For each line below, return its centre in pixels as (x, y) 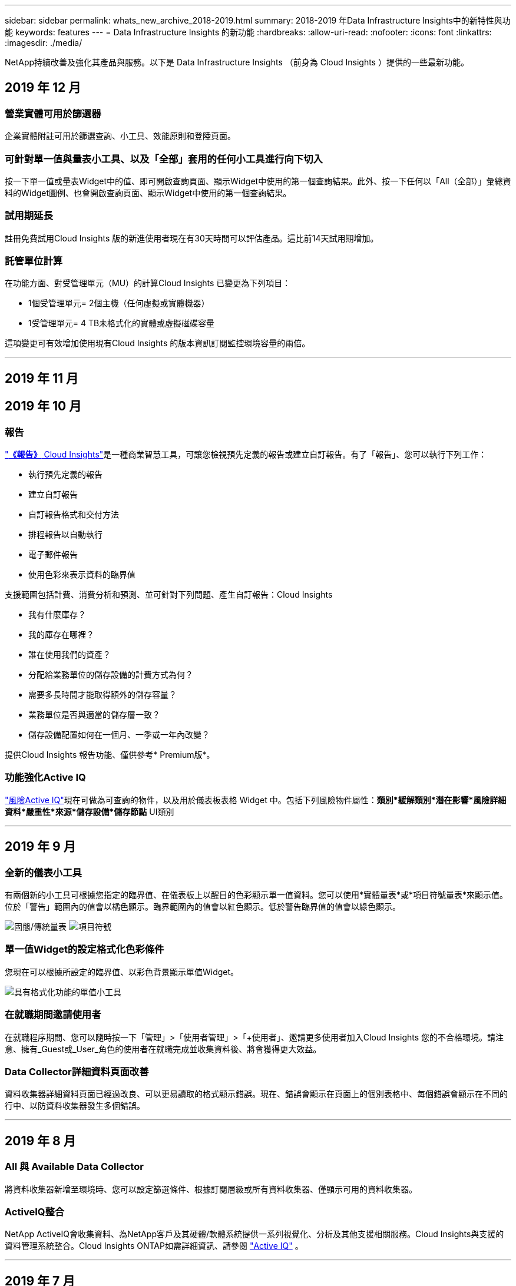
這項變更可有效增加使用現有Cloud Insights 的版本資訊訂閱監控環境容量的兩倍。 (158, 343)
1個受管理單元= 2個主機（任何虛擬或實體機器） (119, 303)
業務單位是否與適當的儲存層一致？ (94, 715)
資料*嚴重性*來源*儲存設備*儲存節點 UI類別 (90, 811)
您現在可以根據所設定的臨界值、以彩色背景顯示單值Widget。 (122, 972)
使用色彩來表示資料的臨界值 (82, 575)
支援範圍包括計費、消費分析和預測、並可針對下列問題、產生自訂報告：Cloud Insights (169, 595)
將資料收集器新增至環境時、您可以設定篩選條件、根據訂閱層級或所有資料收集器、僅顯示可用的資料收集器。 (211, 1189)
